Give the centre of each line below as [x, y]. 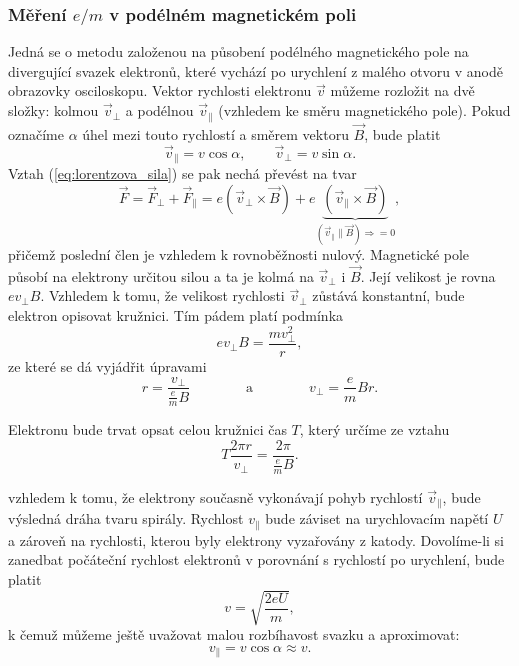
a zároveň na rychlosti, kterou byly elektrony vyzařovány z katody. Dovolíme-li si [256, 539]
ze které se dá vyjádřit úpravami [107, 365]
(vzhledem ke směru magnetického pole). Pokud [364, 110]
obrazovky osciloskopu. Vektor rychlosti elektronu [160, 90]
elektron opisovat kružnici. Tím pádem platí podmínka [176, 315]
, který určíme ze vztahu [374, 429]
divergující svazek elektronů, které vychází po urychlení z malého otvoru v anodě [255, 70]
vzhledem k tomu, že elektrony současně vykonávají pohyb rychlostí [215, 496]
